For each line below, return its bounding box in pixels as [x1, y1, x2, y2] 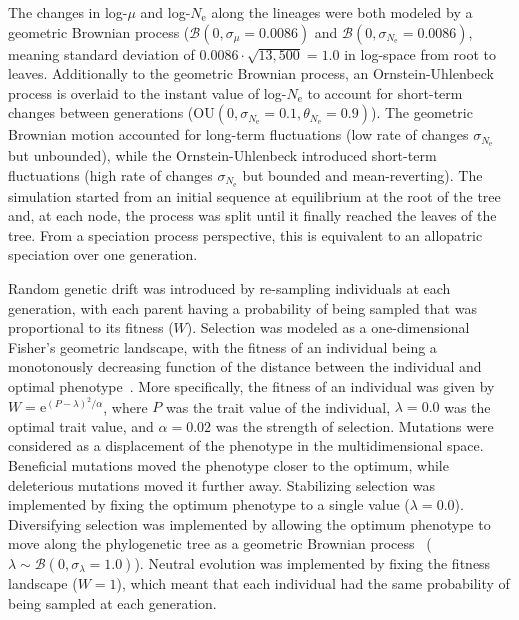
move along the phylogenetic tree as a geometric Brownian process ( [8, 533, 432, 554]
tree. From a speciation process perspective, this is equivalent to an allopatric [8, 224, 483, 245]
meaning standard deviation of [8, 43, 195, 64]
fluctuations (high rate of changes [8, 164, 213, 185]
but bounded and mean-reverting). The [242, 164, 483, 185]
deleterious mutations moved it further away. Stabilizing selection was [8, 474, 436, 495]
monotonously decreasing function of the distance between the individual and [8, 356, 482, 377]
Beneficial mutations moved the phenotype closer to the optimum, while [8, 454, 449, 475]
